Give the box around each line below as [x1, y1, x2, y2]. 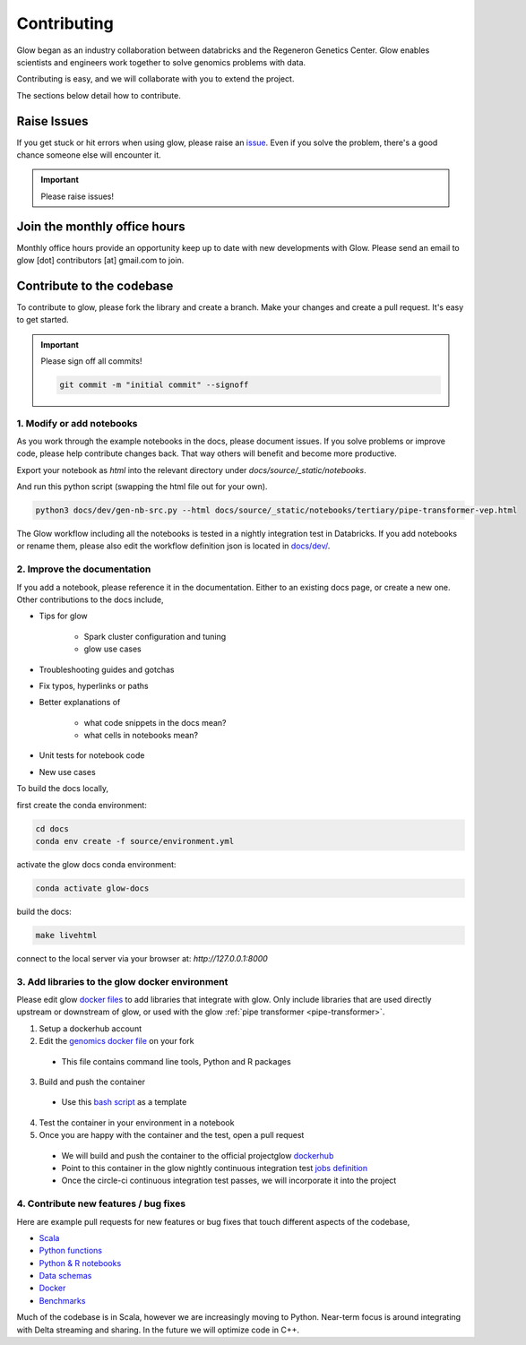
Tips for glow [39, 610, 89, 622]
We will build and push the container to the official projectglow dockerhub [61, 1150, 334, 1160]
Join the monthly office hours [16, 219, 185, 234]
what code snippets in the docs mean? [83, 717, 228, 728]
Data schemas [39, 1271, 92, 1281]
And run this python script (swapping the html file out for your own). [16, 481, 268, 492]
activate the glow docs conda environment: [16, 859, 177, 869]
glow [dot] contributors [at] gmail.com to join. [16, 255, 185, 266]
